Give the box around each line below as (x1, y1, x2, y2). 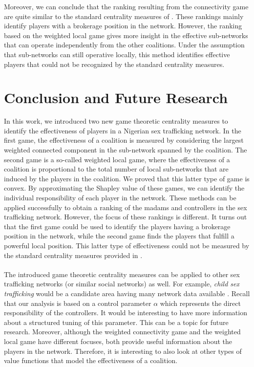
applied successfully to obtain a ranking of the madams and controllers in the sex (4, 202, 247, 212)
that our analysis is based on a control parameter (4, 298, 151, 308)
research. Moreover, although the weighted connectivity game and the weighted (4, 326, 241, 337)
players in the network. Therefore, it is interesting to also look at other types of (4, 345, 242, 356)
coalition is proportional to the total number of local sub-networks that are (4, 164, 229, 174)
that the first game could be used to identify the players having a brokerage (4, 221, 231, 231)
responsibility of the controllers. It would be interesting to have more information (4, 307, 247, 318)
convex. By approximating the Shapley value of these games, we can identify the (4, 183, 245, 193)
